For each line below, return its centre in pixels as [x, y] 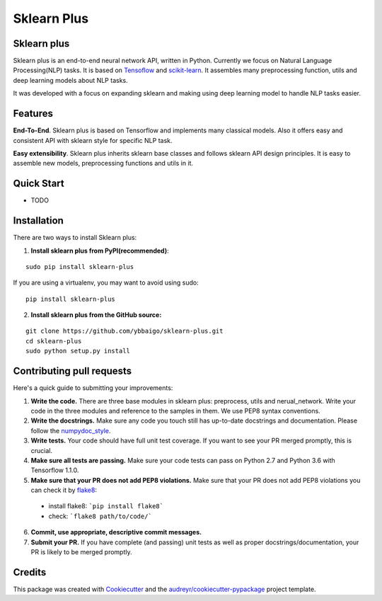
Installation [38, 221]
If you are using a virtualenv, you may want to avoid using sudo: [106, 282]
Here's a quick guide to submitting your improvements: [93, 388]
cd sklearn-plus [54, 341]
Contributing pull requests [73, 371]
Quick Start [39, 184]
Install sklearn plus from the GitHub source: [96, 315]
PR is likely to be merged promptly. [81, 552]
